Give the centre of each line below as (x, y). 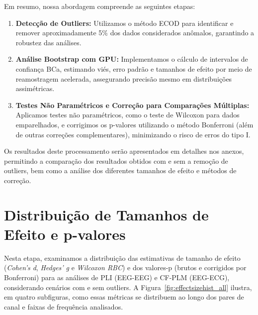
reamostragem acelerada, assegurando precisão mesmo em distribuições (124, 78)
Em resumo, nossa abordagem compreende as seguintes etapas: (100, 6)
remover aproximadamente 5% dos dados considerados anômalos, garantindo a (135, 33)
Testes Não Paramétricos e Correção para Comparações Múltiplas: (132, 105)
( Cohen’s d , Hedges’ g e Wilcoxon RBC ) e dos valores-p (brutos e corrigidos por (125, 267)
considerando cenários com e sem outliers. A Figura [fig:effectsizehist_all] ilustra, (128, 287)
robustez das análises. (48, 42)
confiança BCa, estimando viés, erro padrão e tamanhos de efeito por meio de (134, 68)
